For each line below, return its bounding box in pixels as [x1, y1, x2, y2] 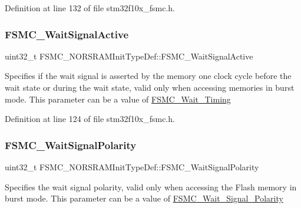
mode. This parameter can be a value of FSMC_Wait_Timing [5, 93, 231, 105]
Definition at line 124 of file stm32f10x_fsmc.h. [5, 113, 175, 125]
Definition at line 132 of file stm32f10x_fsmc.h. [5, 2, 175, 14]
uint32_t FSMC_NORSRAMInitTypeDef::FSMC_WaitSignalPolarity [5, 161, 259, 173]
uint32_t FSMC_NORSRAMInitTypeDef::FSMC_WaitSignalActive [5, 49, 253, 62]
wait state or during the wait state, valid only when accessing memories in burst [5, 81, 295, 93]
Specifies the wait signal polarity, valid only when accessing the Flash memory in [5, 180, 297, 193]
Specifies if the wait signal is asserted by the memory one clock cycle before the [5, 70, 292, 82]
